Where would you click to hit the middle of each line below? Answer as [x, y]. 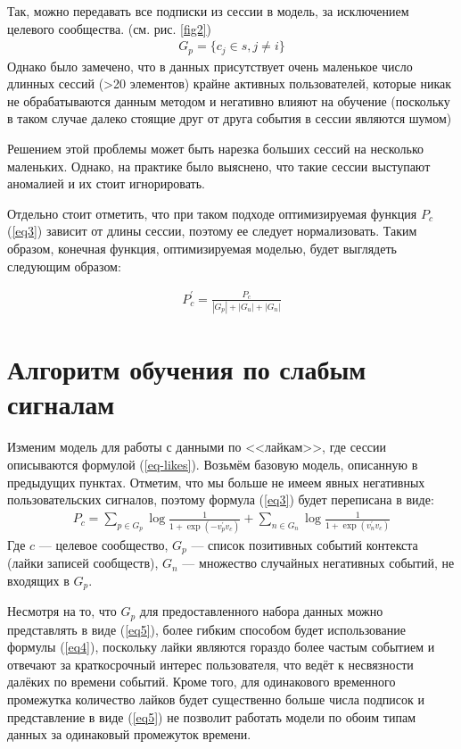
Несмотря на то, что [62, 611]
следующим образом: [64, 266]
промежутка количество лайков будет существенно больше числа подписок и [216, 699]
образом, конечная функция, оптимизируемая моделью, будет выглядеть [202, 249]
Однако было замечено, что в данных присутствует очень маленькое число [210, 66]
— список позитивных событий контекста [305, 544]
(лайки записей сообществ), [83, 563]
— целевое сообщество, [103, 544]
